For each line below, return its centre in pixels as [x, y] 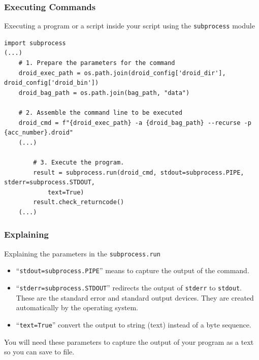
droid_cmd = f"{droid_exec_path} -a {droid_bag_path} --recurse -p [135, 123]
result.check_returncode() [79, 202]
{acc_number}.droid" [39, 133]
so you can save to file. [39, 352]
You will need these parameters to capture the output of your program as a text [129, 341]
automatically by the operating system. [77, 307]
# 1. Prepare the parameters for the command [97, 63]
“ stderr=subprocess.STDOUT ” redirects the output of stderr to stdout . [129, 288]
